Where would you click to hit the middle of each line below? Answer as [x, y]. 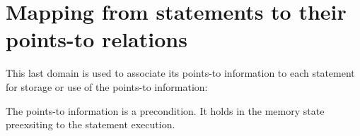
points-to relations [97, 39]
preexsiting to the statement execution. [91, 124]
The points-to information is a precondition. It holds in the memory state [165, 110]
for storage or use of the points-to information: [107, 86]
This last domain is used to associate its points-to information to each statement [180, 73]
